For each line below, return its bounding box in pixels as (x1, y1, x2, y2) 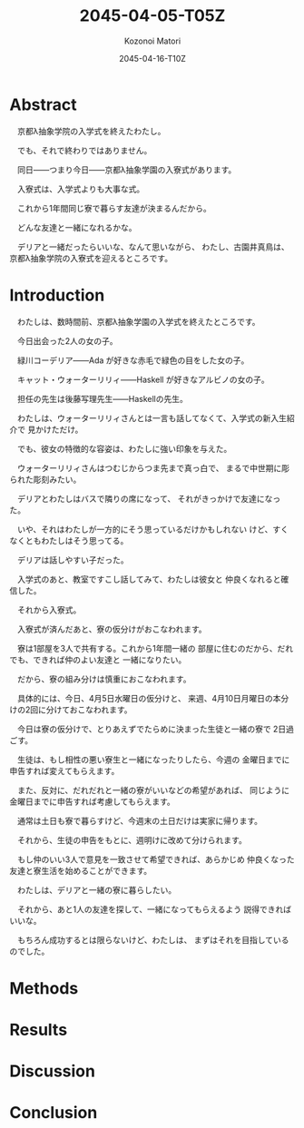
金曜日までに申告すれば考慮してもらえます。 (9, 796, 175, 807)
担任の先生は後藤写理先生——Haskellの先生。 (16, 393, 188, 404)
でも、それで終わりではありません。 (16, 144, 152, 155)
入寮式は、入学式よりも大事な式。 (16, 183, 145, 194)
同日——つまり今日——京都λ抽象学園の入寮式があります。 (16, 164, 237, 175)
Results (9, 1020, 68, 1040)
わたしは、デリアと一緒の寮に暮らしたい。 (16, 884, 177, 895)
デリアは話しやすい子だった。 (16, 554, 129, 565)
